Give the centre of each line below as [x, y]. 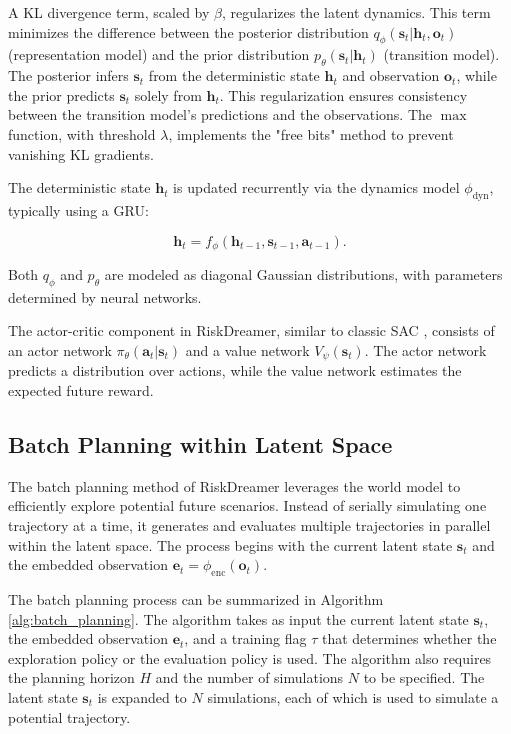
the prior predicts [61, 94]
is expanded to [142, 696]
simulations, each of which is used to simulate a [353, 696]
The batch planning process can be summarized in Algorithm [196, 599]
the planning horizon [71, 677]
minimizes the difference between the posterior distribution [188, 31]
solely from [168, 94]
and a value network [247, 349]
